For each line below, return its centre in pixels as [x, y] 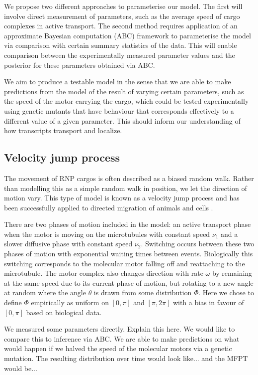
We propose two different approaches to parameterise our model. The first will [123, 6]
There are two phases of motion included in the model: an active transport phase [128, 224]
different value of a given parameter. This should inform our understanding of [122, 120]
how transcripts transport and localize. [63, 130]
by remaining [232, 273]
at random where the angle [45, 292]
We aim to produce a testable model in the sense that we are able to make [118, 82]
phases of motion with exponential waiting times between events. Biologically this [129, 254]
